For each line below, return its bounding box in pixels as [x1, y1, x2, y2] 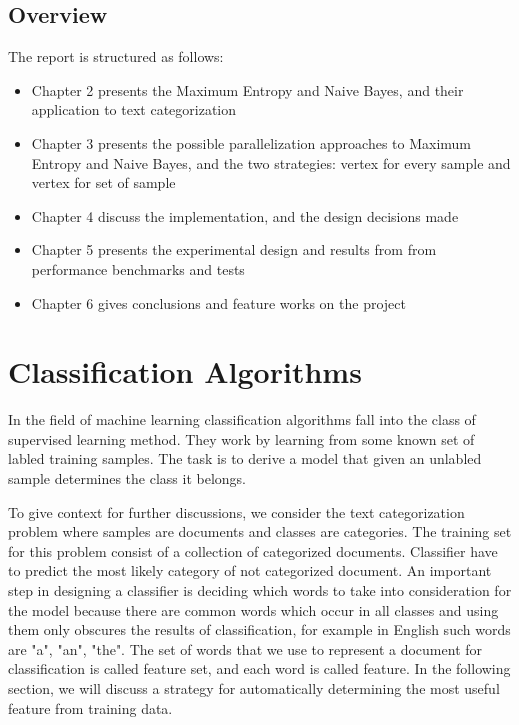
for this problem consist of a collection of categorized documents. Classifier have [8, 540, 498, 561]
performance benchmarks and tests [31, 258, 245, 279]
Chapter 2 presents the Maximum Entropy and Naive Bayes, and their [31, 79, 464, 100]
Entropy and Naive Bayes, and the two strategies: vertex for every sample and [31, 152, 511, 173]
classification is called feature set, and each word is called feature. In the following [8, 658, 511, 679]
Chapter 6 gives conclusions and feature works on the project [31, 292, 406, 313]
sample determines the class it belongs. [8, 468, 246, 489]
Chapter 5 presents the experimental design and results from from [31, 239, 437, 260]
